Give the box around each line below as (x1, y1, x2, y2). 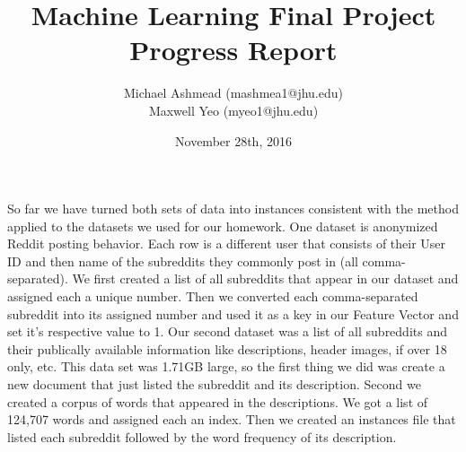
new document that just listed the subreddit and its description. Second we (7, 375, 421, 394)
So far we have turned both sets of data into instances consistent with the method (7, 199, 459, 218)
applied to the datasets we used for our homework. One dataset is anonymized (7, 216, 438, 235)
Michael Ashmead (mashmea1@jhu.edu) (124, 83, 343, 102)
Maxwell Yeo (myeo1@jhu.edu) (148, 100, 319, 119)
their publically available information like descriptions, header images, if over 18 (7, 339, 447, 358)
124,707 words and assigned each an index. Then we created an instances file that (7, 410, 456, 429)
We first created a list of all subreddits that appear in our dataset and (72, 269, 459, 288)
